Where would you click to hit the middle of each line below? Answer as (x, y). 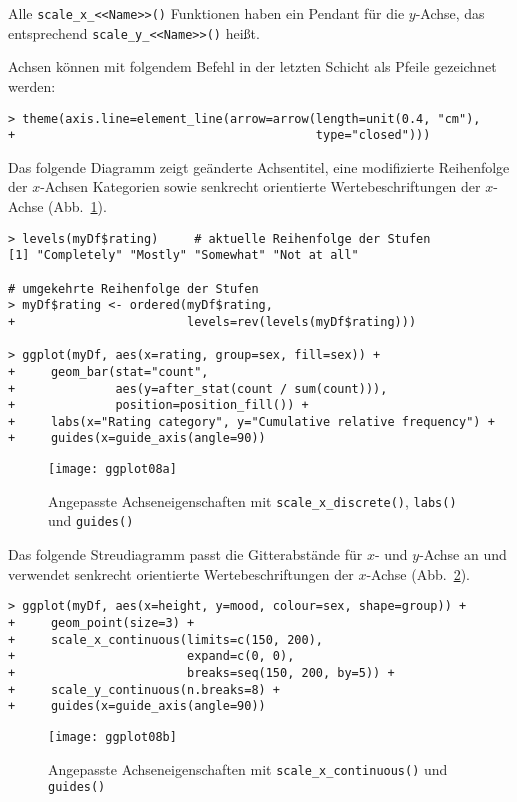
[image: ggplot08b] (112, 736)
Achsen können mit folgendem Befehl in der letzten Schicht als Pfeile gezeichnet (252, 66)
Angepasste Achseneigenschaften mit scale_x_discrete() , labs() (252, 500)
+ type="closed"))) (219, 135)
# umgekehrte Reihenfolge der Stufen (133, 288)
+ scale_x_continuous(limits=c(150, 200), (165, 639)
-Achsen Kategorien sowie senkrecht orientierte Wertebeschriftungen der (260, 186)
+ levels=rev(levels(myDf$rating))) (212, 321)
